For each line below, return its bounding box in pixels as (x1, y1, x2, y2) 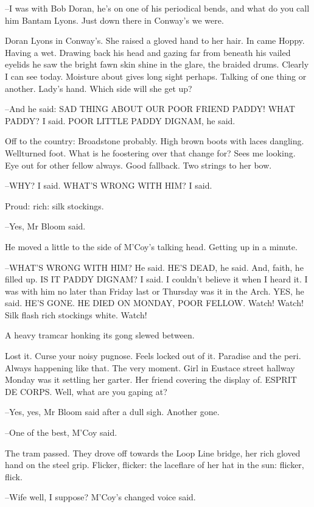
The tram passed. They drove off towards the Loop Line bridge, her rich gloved (5, 446, 301, 459)
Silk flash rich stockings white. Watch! (5, 308, 147, 321)
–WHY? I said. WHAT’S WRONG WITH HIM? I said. (5, 179, 212, 192)
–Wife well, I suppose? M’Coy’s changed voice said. (5, 491, 196, 503)
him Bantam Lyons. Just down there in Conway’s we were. (5, 13, 224, 26)
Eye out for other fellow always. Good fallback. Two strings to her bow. (5, 158, 272, 171)
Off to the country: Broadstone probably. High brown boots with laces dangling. (5, 135, 304, 147)
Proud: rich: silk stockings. (5, 199, 104, 212)
